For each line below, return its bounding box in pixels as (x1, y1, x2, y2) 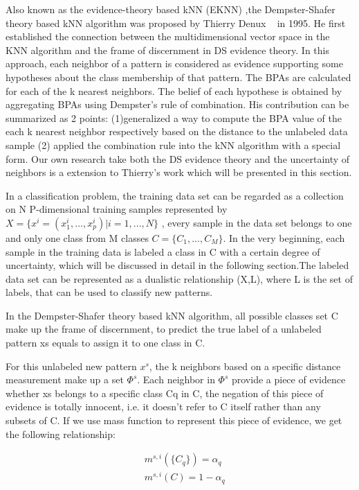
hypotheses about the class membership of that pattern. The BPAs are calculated (6, 69, 351, 84)
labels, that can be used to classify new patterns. (6, 285, 213, 299)
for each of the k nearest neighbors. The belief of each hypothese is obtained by (6, 83, 342, 98)
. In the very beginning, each (223, 230, 345, 245)
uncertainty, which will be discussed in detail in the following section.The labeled (6, 258, 349, 272)
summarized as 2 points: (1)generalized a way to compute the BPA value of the (6, 110, 342, 125)
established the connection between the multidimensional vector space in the (6, 29, 330, 44)
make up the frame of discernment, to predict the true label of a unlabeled (6, 322, 322, 336)
